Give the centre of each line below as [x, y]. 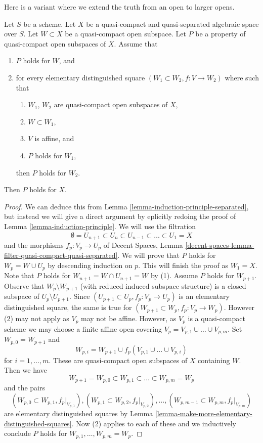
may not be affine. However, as [129, 318]
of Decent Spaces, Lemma [143, 245]
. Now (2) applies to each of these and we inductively [154, 423]
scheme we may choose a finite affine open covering [83, 328]
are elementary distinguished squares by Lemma [79, 413]
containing [214, 360]
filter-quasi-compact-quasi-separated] [61, 255]
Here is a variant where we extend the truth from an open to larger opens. [119, 7]
